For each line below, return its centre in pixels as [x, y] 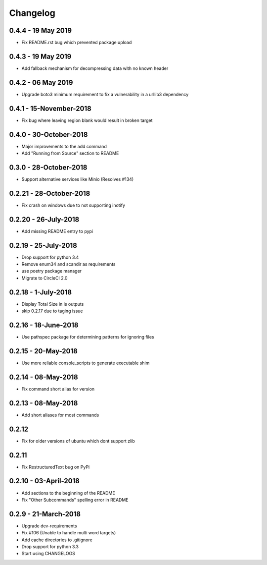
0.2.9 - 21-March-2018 [45, 514]
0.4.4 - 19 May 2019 [40, 30]
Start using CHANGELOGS [48, 554]
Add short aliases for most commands [60, 415]
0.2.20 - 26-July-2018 [44, 219]
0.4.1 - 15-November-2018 [50, 108]
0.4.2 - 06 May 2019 [41, 83]
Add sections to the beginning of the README [68, 493]
